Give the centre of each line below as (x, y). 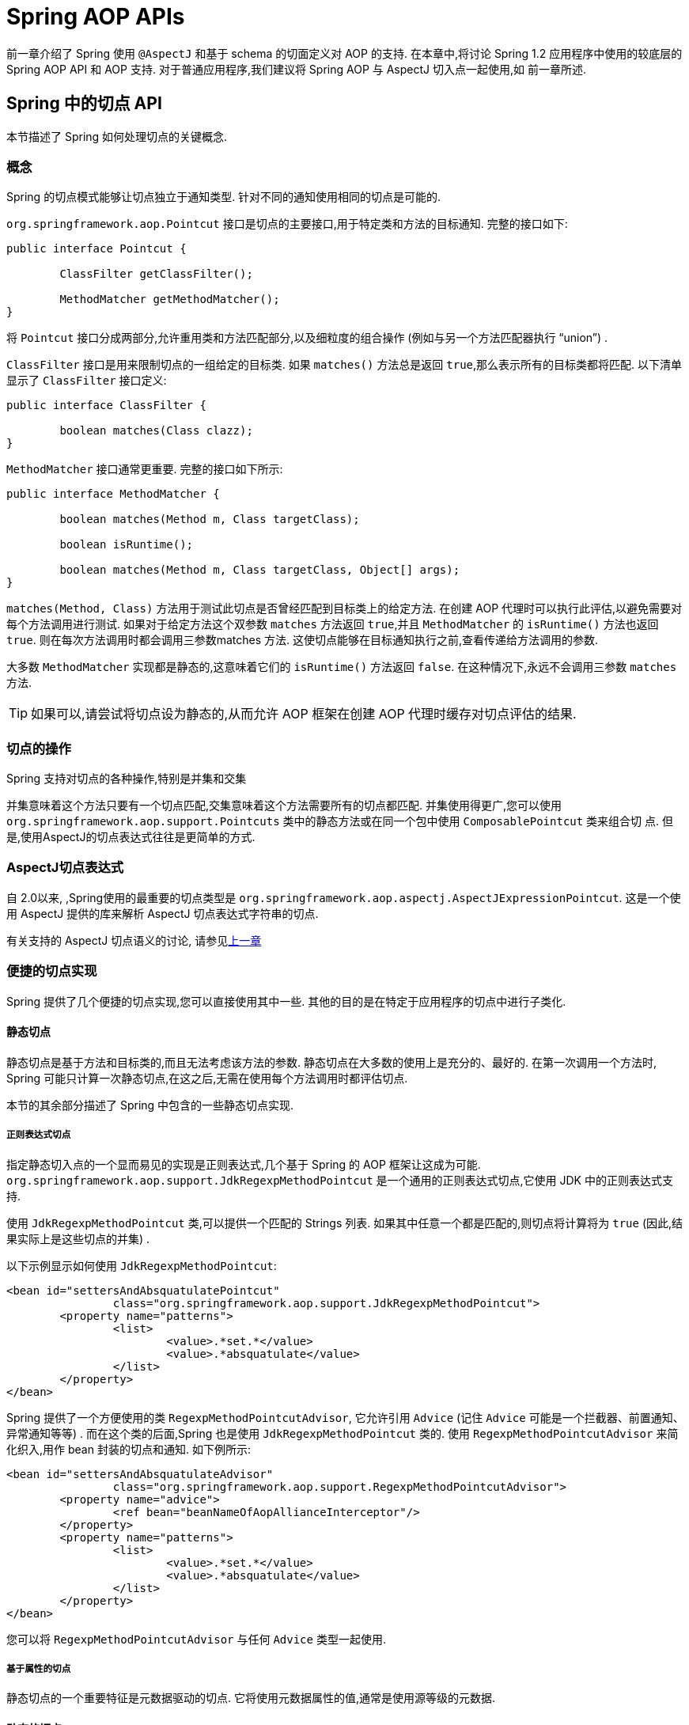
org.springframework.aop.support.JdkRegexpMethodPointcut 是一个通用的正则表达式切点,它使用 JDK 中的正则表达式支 (340, 1180)
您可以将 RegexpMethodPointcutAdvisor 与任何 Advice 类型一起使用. (196, 1639)
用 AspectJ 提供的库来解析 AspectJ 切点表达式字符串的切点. (163, 913)
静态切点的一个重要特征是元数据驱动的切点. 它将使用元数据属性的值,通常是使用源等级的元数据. (251, 1698)
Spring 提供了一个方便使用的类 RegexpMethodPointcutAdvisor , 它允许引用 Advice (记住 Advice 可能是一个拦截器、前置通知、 (345, 1417)
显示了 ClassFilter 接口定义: (87, 381)
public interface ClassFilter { (106, 406)
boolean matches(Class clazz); (156, 431)
